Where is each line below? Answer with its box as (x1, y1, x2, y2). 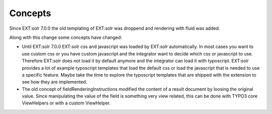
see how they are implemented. (22, 79, 88, 85)
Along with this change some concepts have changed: (9, 34, 122, 40)
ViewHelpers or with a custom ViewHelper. (22, 100, 111, 106)
